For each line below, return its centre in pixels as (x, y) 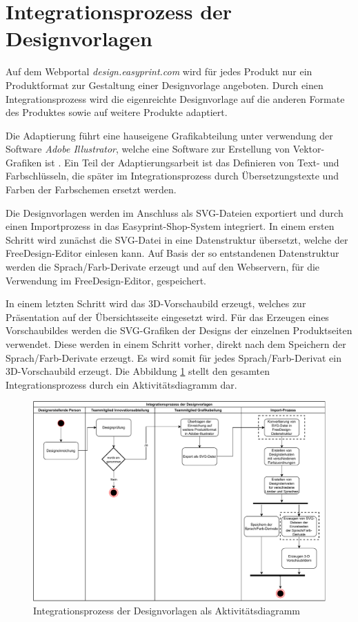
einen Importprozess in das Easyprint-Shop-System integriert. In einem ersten (170, 226)
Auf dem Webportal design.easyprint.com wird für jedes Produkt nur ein (159, 71)
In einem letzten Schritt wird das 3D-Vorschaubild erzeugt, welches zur (156, 303)
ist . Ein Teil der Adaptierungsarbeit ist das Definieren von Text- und (192, 162)
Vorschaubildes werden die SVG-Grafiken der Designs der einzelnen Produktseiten (179, 330)
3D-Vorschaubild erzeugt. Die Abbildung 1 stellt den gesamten (138, 371)
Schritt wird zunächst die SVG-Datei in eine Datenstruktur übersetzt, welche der (177, 239)
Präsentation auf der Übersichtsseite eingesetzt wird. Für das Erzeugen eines (167, 317)
